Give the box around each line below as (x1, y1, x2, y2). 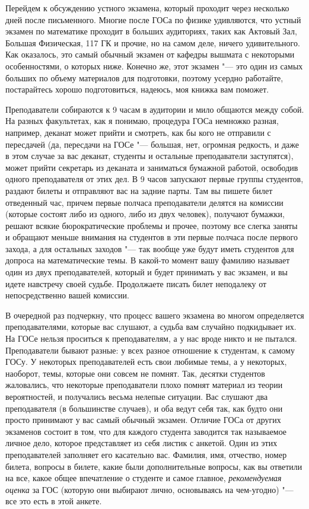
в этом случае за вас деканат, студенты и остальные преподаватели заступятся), (5, 149, 294, 162)
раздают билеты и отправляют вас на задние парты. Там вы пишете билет (5, 184, 273, 196)
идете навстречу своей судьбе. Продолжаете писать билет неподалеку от (5, 277, 267, 290)
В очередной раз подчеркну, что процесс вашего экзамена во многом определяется (5, 308, 304, 321)
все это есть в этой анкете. (5, 495, 102, 507)
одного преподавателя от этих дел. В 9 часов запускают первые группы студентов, (5, 173, 304, 185)
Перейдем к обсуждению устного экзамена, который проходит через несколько (5, 2, 289, 14)
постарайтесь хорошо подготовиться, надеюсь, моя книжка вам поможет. (5, 83, 269, 96)
